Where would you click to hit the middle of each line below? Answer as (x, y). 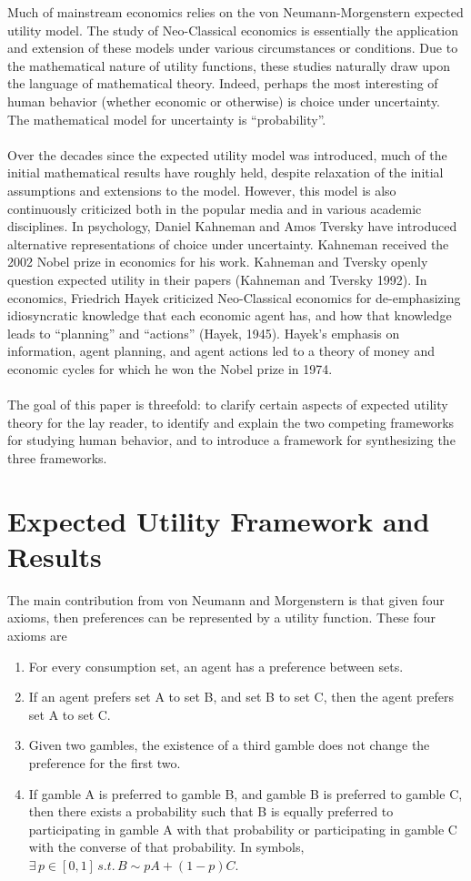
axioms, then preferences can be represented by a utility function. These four (222, 618)
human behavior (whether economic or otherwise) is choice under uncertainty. (224, 101)
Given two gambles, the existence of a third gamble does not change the (229, 745)
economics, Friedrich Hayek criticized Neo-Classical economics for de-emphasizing (234, 297)
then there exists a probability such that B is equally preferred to (211, 811)
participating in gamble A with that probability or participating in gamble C (243, 829)
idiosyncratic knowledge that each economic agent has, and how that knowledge (230, 315)
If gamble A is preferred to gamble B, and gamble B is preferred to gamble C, (246, 793)
